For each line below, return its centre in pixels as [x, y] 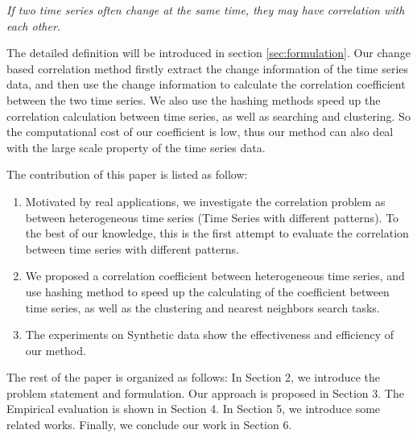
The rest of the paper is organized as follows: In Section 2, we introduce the [193, 377]
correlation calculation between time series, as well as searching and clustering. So [208, 116]
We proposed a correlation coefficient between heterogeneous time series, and [215, 276]
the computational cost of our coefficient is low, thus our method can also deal [200, 132]
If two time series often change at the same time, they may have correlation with [206, 10]
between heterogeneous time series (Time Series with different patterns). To [212, 217]
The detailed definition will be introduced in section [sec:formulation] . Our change [208, 53]
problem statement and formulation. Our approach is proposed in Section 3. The [205, 393]
